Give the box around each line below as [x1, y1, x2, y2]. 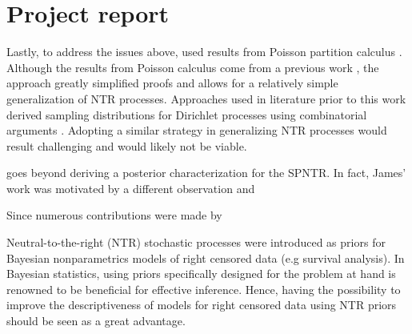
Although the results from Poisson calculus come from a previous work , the [6, 58, 379, 75]
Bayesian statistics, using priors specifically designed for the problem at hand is [6, 265, 396, 282]
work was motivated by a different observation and [6, 179, 255, 196]
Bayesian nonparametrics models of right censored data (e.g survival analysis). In [6, 249, 405, 266]
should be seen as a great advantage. [6, 312, 186, 329]
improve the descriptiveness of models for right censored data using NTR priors [6, 296, 397, 313]
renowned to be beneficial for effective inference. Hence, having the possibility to [6, 280, 401, 297]
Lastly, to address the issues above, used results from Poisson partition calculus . [6, 43, 402, 60]
